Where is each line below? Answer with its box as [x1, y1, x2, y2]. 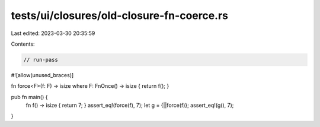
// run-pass [23, 56, 59, 63]
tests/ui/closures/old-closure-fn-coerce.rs [11, 9, 228, 22]
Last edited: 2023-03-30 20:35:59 [11, 30, 95, 37]
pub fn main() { [11, 93, 48, 100]
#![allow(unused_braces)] [11, 71, 74, 78]
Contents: [11, 40, 35, 47]
